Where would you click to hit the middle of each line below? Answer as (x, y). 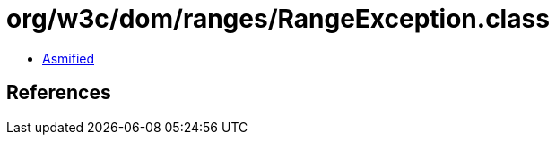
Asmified (69, 58)
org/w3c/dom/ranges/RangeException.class (278, 19)
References (59, 93)
